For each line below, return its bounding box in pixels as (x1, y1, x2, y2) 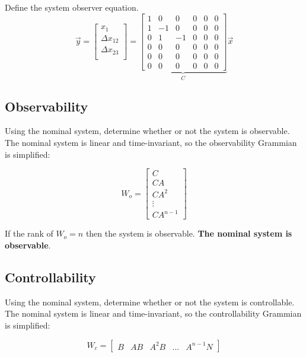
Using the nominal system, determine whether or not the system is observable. (5, 125, 290, 137)
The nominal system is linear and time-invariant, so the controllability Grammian (5, 307, 302, 320)
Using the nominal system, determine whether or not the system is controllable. (5, 295, 295, 308)
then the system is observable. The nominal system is (85, 227, 292, 240)
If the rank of (5, 227, 53, 240)
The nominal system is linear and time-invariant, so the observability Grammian (5, 136, 297, 149)
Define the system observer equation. (5, 1, 139, 13)
